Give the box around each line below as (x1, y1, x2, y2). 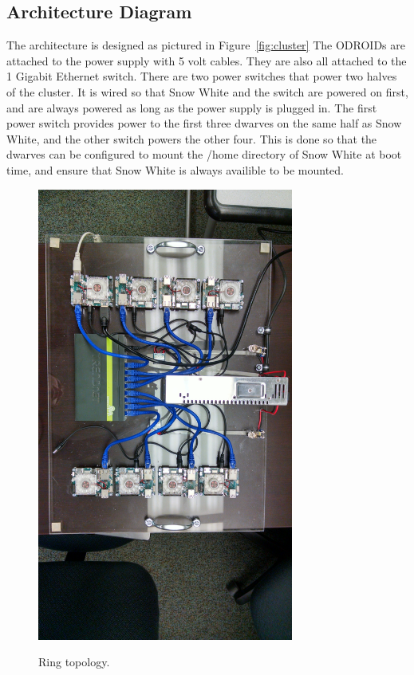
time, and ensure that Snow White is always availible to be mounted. (6, 161, 344, 178)
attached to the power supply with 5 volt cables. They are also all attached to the (6, 52, 407, 69)
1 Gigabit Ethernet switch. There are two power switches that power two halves (6, 68, 397, 84)
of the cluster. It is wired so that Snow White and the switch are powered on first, (6, 83, 408, 100)
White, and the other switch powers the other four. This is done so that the (6, 130, 377, 147)
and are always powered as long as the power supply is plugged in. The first (6, 99, 377, 116)
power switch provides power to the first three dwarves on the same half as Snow (6, 115, 402, 131)
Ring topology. (38, 653, 110, 670)
